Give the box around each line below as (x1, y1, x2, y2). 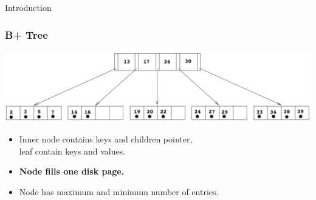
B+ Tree (5, 27, 48, 42)
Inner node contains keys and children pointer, (19, 133, 193, 145)
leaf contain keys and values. (19, 144, 126, 157)
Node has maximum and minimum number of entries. (19, 185, 219, 198)
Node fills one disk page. (19, 165, 125, 178)
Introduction (5, 1, 52, 13)
